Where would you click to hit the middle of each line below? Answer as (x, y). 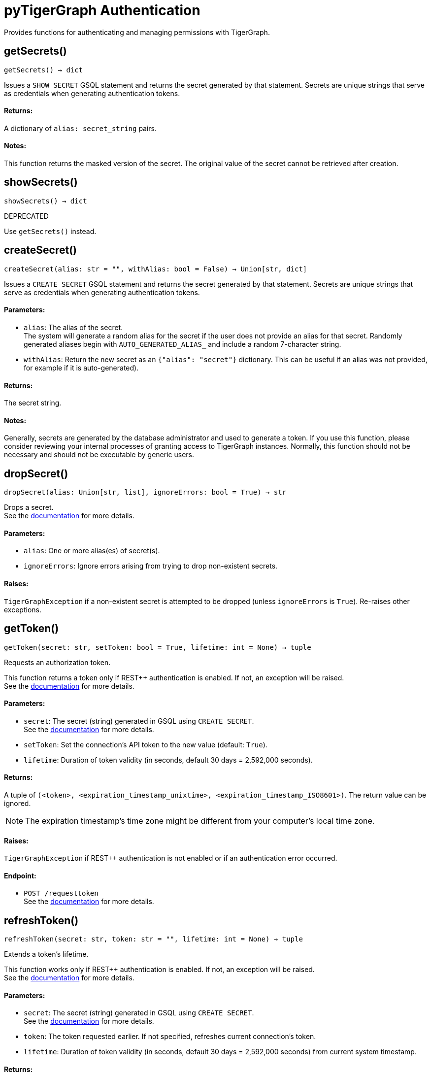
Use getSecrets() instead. (50, 231)
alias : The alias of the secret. (73, 327)
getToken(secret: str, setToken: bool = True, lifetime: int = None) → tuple (158, 647)
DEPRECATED (26, 216)
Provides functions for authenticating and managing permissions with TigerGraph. (137, 32)
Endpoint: (20, 875)
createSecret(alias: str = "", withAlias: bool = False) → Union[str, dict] (156, 269)
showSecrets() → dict (46, 201)
